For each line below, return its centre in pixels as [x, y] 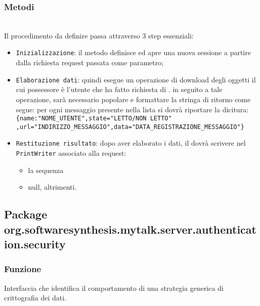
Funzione [23, 269]
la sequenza [46, 170]
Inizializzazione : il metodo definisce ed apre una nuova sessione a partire [133, 52]
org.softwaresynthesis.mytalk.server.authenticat [130, 229]
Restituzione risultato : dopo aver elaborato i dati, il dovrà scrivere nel [131, 143]
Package [26, 214]
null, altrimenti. [52, 187]
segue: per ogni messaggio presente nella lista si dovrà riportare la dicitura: [132, 109]
